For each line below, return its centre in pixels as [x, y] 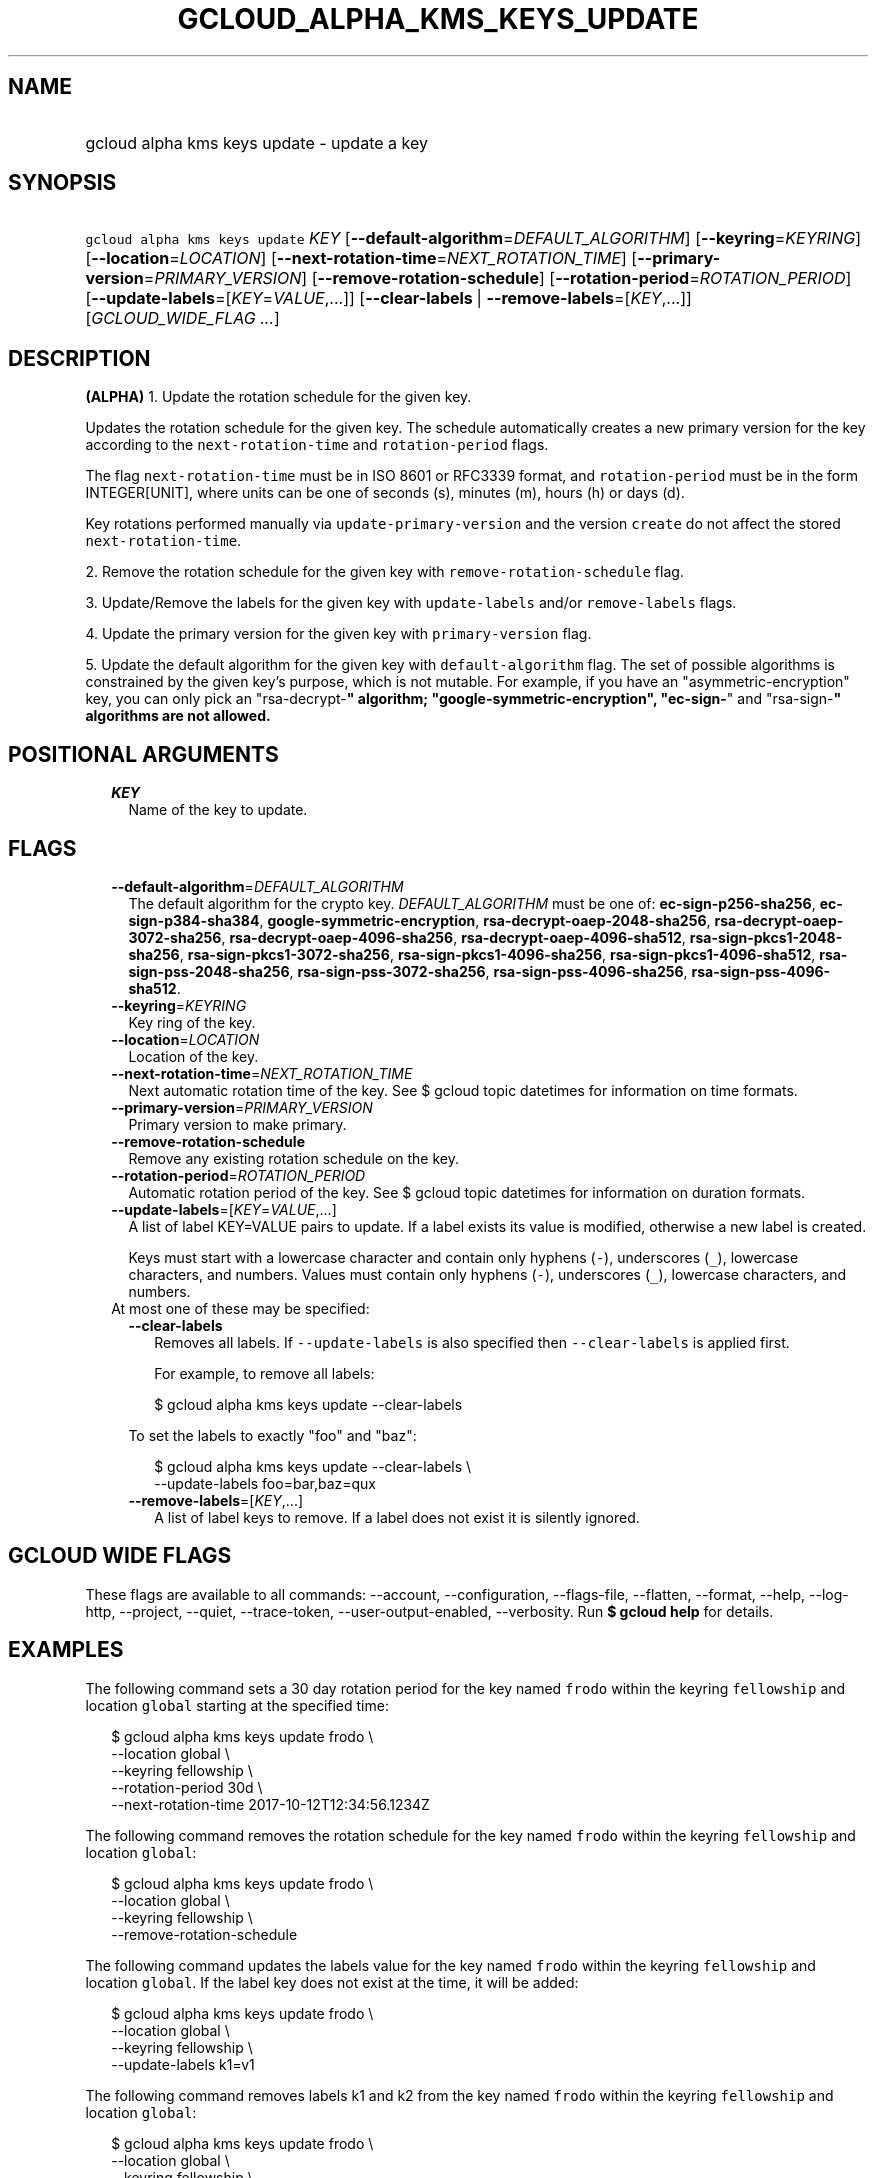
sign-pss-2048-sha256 [209, 971]
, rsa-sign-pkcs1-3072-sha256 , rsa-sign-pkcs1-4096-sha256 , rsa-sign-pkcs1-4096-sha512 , [497, 954]
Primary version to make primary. [237, 1124]
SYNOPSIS [62, 183]
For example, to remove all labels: [264, 1373]
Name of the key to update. [218, 810]
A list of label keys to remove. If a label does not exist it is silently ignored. [397, 1517]
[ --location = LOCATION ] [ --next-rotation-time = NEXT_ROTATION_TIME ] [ [361, 258]
